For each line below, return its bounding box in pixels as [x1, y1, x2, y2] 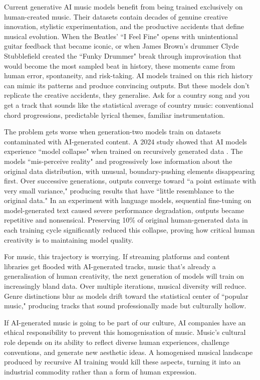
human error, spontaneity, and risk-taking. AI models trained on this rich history [4, 70, 253, 81]
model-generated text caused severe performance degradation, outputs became [4, 205, 244, 215]
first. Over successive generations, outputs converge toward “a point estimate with [4, 175, 256, 186]
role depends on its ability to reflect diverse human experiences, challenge [4, 337, 229, 347]
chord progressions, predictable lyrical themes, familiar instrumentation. [4, 109, 225, 120]
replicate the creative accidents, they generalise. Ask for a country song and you [4, 90, 250, 100]
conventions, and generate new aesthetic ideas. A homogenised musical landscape [4, 346, 253, 357]
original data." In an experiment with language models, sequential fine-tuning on [4, 195, 251, 206]
